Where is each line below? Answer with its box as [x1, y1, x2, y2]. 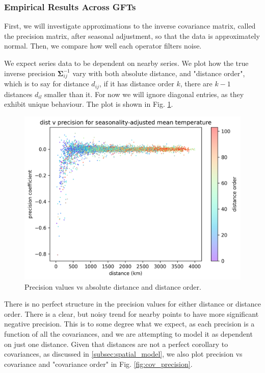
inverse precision [4, 67, 56, 78]
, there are [180, 78, 213, 89]
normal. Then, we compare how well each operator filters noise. [4, 40, 202, 51]
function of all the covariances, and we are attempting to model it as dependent [4, 329, 253, 339]
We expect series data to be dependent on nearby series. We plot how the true [4, 58, 249, 68]
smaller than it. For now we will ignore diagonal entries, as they [44, 88, 244, 99]
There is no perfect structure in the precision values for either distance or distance [4, 298, 261, 309]
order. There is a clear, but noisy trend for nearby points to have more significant [4, 308, 259, 319]
